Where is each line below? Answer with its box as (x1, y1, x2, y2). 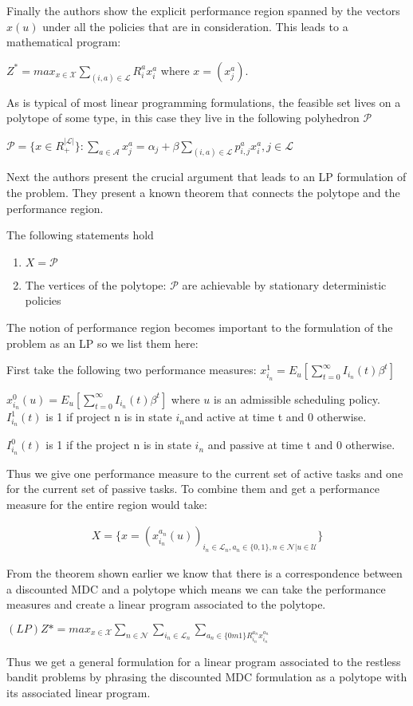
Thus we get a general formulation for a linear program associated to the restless (6, 653, 401, 669)
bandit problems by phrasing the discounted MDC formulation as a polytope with (6, 669, 407, 685)
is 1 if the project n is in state (45, 436, 191, 453)
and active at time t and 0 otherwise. (185, 408, 367, 425)
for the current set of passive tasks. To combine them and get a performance (6, 480, 380, 497)
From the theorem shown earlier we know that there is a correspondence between (6, 565, 403, 582)
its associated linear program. (6, 684, 151, 700)
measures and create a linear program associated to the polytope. (6, 596, 326, 613)
